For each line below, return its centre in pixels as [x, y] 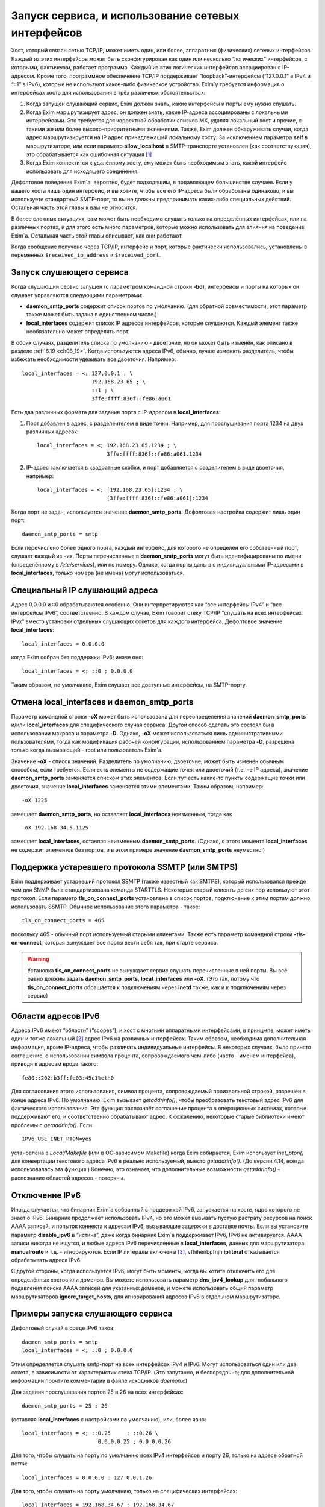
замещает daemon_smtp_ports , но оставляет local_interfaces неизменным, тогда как [122, 814]
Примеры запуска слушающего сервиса [92, 1314]
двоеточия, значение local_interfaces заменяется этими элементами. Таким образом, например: [138, 786]
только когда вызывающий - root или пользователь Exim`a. [87, 750]
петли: [20, 1464]
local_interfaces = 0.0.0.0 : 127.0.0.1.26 [87, 1477]
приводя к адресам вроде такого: [55, 1064]
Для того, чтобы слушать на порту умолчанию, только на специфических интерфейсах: [124, 1491]
